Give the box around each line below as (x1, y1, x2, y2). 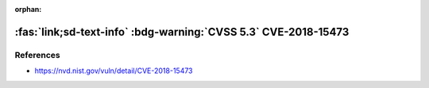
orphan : (14, 5, 42, 13)
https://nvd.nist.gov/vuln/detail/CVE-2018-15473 (34, 66, 194, 75)
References (14, 49, 60, 60)
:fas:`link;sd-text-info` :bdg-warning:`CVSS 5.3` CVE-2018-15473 (14, 25, 350, 39)
